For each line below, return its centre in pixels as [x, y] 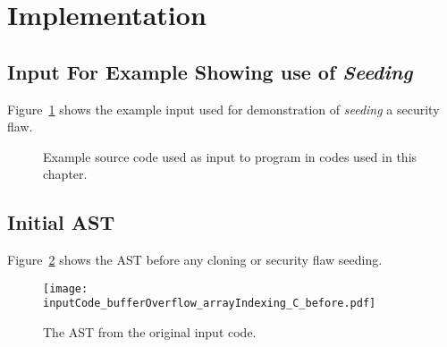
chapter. [65, 174]
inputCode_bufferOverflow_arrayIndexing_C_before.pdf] [210, 304]
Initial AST [61, 222]
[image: [66, 288]
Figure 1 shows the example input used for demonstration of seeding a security [223, 109]
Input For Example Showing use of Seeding [210, 71]
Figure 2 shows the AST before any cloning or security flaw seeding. [195, 260]
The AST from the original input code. [150, 332]
